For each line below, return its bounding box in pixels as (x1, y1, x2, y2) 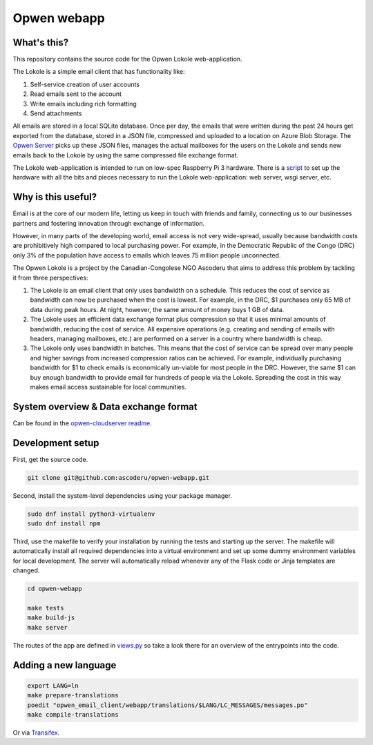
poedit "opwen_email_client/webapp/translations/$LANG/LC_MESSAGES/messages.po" (27, 701, 308, 709)
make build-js (27, 614, 75, 621)
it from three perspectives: (12, 273, 89, 282)
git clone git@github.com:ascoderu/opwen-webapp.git (27, 474, 210, 481)
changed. (12, 566, 40, 574)
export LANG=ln (27, 681, 79, 690)
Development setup (12, 437, 99, 449)
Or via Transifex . (12, 728, 60, 737)
